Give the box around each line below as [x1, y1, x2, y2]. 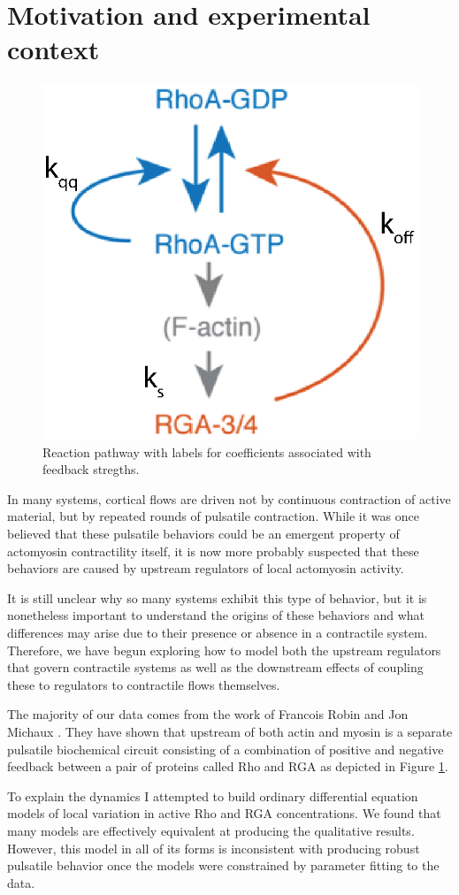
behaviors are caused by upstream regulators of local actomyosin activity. [7, 559, 404, 578]
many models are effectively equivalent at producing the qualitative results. [7, 821, 415, 839]
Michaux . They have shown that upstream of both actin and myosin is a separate [7, 722, 453, 740]
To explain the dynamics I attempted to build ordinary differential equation [7, 786, 418, 805]
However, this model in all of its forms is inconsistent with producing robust [7, 838, 420, 857]
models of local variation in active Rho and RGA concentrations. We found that [7, 804, 441, 822]
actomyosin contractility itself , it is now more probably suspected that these [7, 541, 419, 560]
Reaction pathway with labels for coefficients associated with [42, 442, 371, 461]
